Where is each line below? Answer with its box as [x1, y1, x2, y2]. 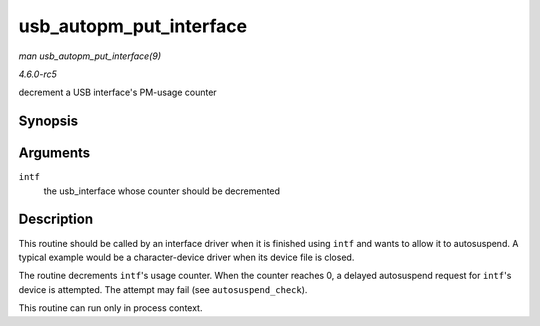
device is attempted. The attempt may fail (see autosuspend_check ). [18, 283, 308, 295]
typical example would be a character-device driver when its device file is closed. [18, 251, 355, 263]
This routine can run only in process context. [18, 302, 203, 314]
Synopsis [18, 113, 79, 130]
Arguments [18, 145, 91, 162]
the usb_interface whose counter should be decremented [43, 185, 280, 197]
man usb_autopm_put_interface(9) [18, 50, 162, 62]
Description [18, 211, 94, 228]
